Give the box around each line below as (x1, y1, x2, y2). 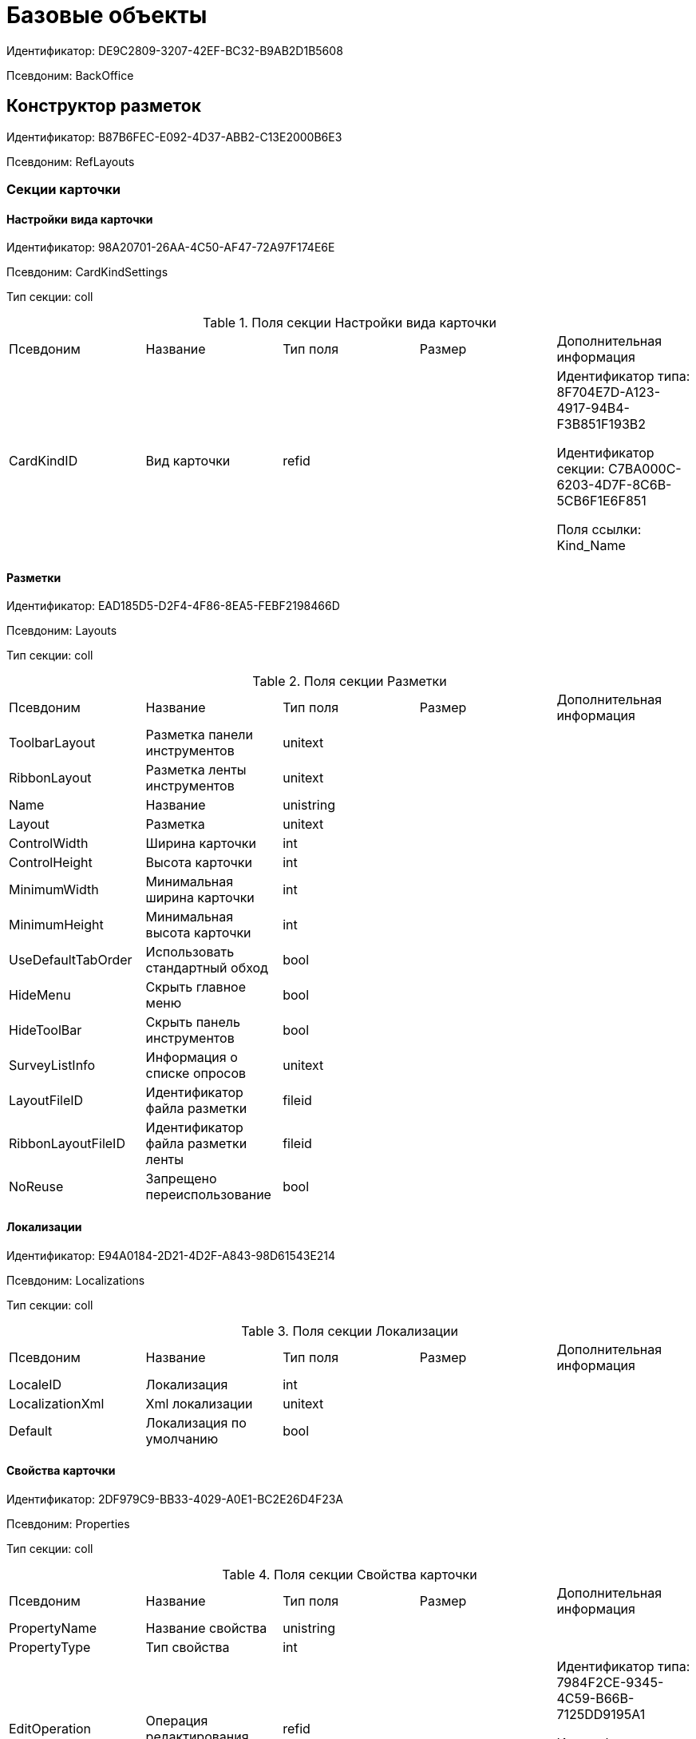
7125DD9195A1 (556, 1705, 646, 1722)
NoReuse (9, 1178, 64, 1195)
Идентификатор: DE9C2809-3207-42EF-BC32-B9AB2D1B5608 (6, 43, 343, 57)
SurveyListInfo (9, 1057, 96, 1074)
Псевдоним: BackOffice (6, 68, 134, 82)
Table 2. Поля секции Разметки (252, 673, 447, 690)
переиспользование (145, 1186, 271, 1203)
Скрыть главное (145, 979, 246, 996)
